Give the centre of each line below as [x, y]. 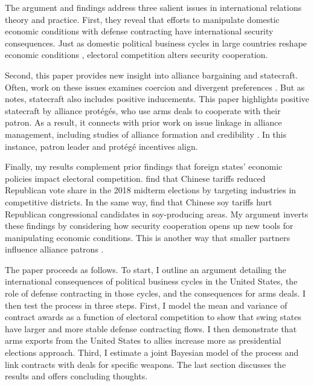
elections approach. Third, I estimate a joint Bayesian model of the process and [152, 352]
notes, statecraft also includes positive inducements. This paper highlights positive [157, 99]
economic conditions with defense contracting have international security [139, 31]
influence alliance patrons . [54, 249]
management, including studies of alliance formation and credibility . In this [146, 134]
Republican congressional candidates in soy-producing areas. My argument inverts [157, 214]
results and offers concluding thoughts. [76, 376]
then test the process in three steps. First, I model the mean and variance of [146, 305]
